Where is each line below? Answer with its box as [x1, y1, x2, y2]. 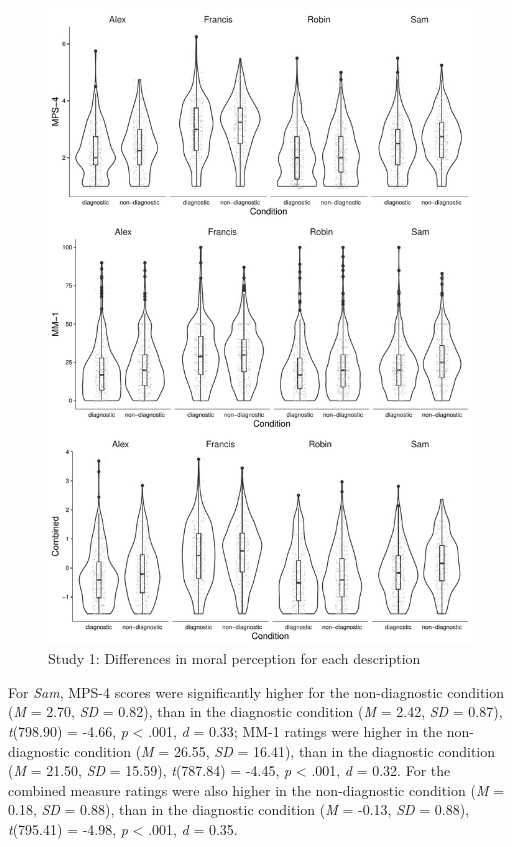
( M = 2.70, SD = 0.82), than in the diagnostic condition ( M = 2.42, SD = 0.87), [8, 701, 503, 722]
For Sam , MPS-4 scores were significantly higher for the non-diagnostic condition [8, 681, 505, 702]
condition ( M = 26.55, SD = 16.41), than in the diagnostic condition [74, 740, 496, 761]
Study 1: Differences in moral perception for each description [48, 648, 421, 669]
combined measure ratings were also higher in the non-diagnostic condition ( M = [8, 779, 505, 800]
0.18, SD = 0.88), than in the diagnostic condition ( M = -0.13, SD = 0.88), [8, 799, 470, 820]
